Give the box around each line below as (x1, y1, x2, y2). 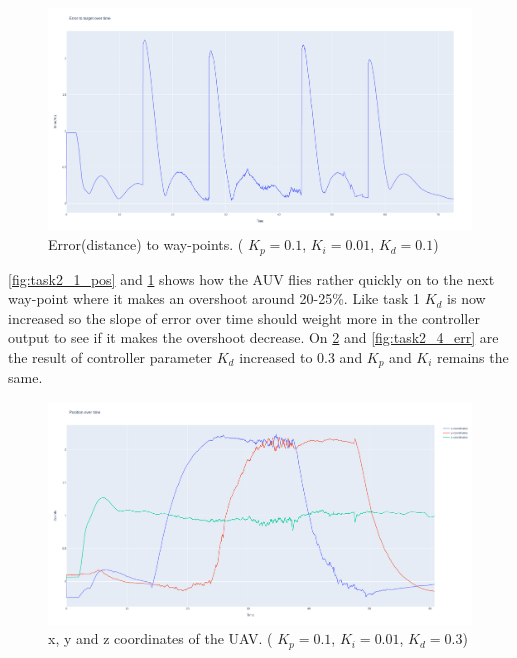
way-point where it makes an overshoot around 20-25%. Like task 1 (8, 288, 420, 309)
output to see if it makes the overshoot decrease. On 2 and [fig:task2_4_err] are (8, 327, 499, 348)
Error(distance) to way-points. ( (48, 234, 244, 255)
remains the (437, 346, 509, 367)
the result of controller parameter (8, 346, 213, 367)
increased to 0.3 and (239, 346, 363, 367)
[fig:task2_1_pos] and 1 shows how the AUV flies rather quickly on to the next (8, 268, 495, 289)
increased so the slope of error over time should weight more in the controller (8, 307, 480, 328)
